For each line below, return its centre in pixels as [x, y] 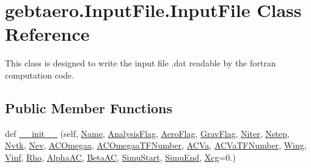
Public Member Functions [89, 107]
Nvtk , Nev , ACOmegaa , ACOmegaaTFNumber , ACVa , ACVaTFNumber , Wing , [156, 145]
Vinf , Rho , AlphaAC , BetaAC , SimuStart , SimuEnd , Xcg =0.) [120, 157]
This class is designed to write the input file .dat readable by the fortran [141, 63]
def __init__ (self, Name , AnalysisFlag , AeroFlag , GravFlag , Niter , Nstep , [147, 133]
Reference [47, 34]
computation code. [40, 75]
